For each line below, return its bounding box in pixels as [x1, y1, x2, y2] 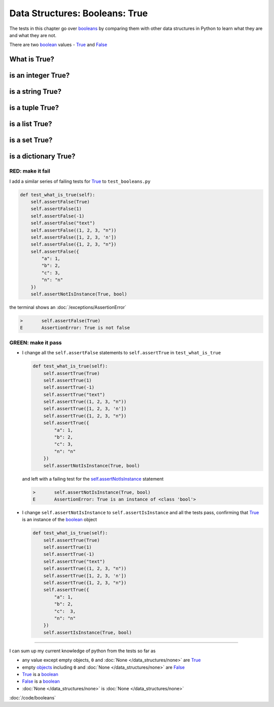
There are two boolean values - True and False [9, 42, 108, 48]
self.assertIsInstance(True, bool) [43, 629, 132, 635]
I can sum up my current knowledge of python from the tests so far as [9, 648, 156, 654]
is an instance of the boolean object [22, 517, 97, 523]
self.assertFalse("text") [30, 220, 95, 226]
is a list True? [9, 120, 53, 128]
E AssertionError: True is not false [20, 325, 130, 331]
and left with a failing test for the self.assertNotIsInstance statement [22, 476, 164, 482]
